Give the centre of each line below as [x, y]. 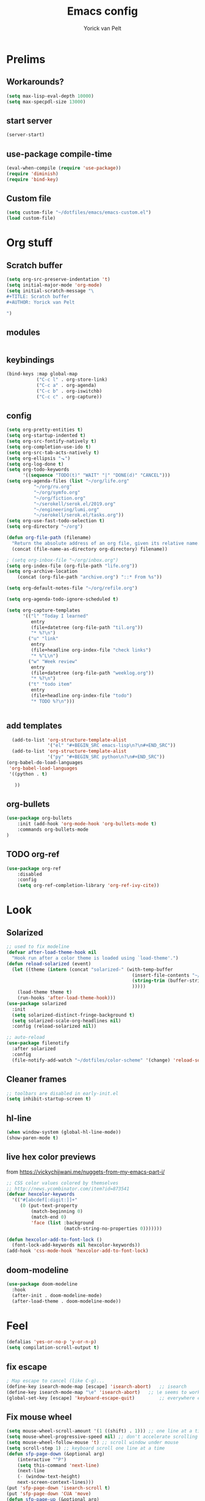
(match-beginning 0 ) [57, 1211]
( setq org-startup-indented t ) [46, 436]
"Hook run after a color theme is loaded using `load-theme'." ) [95, 958]
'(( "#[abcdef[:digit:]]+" [45, 1200]
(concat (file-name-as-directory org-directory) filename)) [90, 549]
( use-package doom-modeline [42, 1284]
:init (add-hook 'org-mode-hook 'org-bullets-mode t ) [87, 824]
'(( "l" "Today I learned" [55, 616]
